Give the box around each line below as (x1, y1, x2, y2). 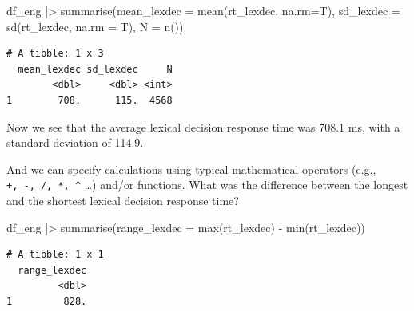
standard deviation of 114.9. (6, 134, 144, 151)
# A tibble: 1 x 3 (6, 48, 104, 60)
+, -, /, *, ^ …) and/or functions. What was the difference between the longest (6, 176, 408, 193)
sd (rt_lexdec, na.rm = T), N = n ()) (6, 18, 184, 34)
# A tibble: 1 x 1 (6, 249, 104, 261)
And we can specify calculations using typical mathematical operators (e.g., (6, 160, 376, 177)
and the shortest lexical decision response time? (6, 192, 239, 208)
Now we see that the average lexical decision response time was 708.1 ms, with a (6, 118, 400, 135)
